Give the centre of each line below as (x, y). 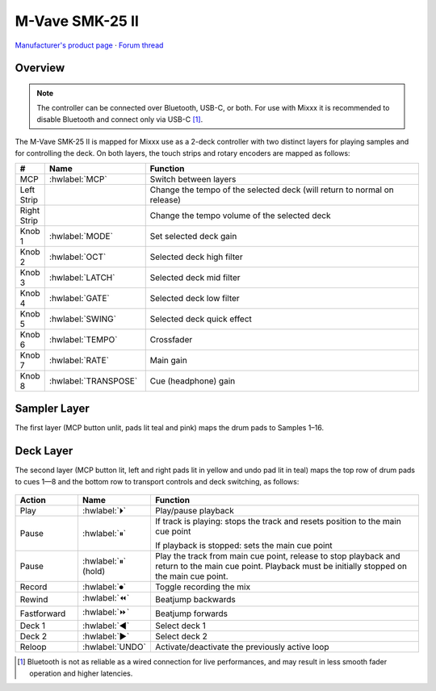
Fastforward (43, 614)
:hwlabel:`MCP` (78, 179)
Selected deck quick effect (201, 319)
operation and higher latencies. (81, 673)
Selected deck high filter (196, 257)
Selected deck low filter (195, 298)
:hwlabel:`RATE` (79, 360)
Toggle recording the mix (202, 587)
